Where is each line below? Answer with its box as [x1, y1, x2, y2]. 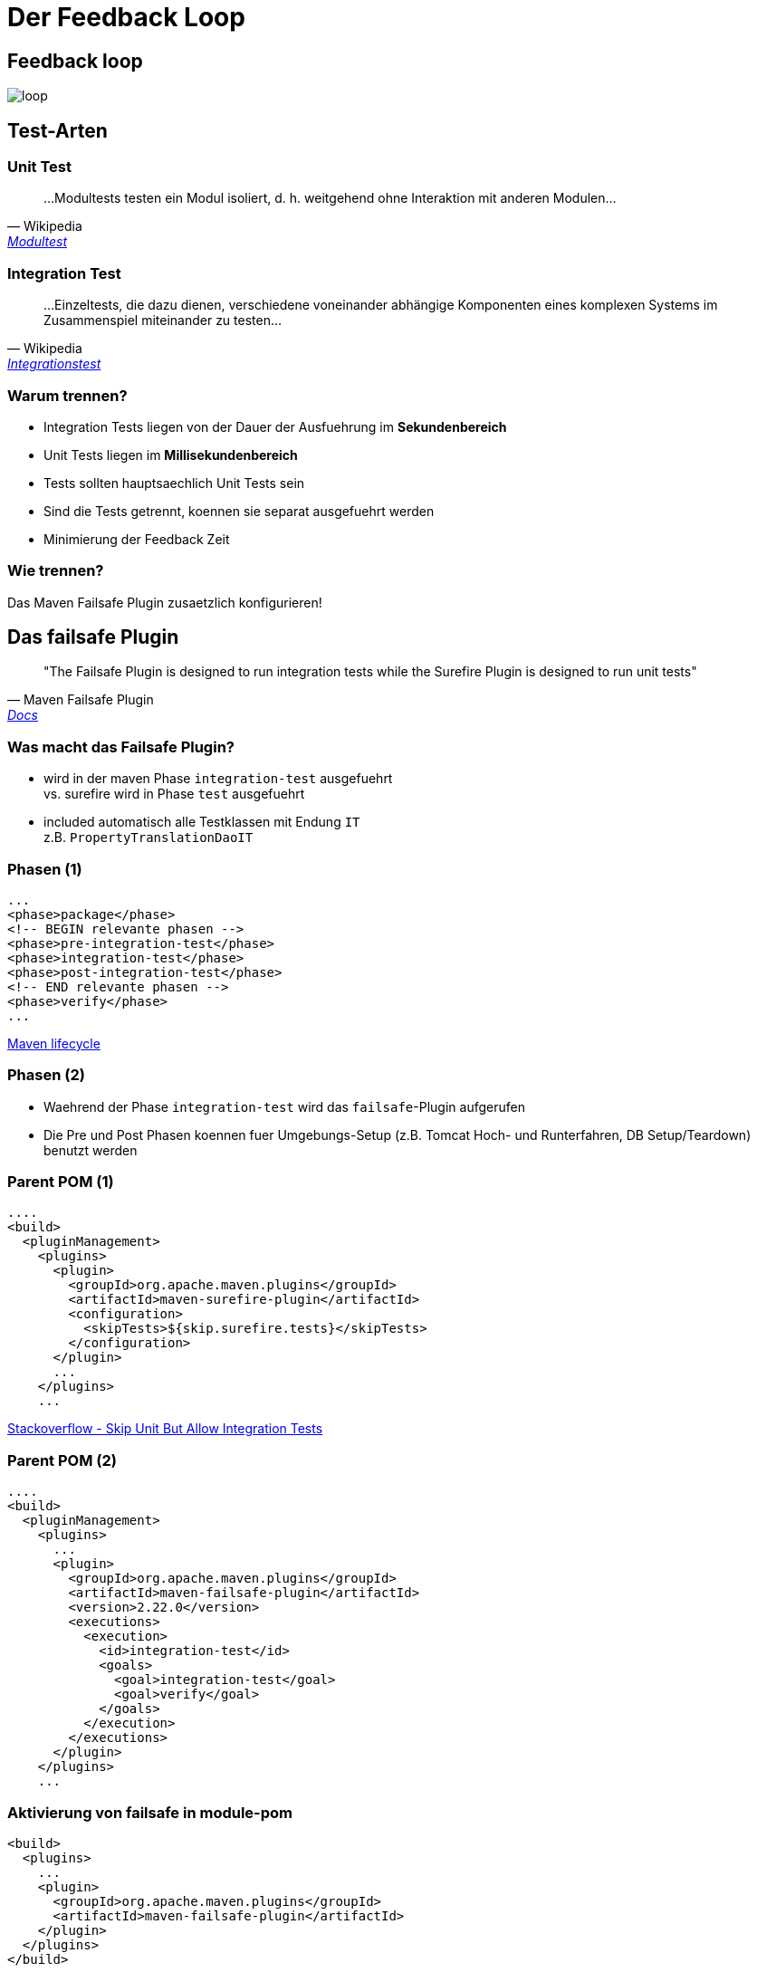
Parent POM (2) [7, 1450, 117, 1469]
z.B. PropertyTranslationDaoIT [43, 829, 254, 846]
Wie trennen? [7, 561, 104, 580]
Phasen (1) [7, 859, 82, 878]
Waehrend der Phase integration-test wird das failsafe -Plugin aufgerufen [43, 1098, 525, 1115]
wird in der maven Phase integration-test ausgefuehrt [43, 771, 393, 787]
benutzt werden [43, 1142, 138, 1158]
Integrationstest [7, 356, 101, 372]
